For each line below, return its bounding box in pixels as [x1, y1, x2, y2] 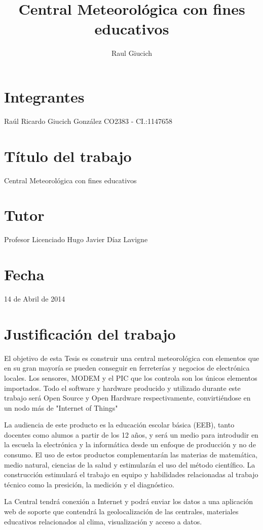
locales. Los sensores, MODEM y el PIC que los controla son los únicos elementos [4, 372, 257, 383]
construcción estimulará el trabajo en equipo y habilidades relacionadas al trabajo [4, 469, 258, 480]
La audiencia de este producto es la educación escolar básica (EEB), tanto [4, 419, 235, 430]
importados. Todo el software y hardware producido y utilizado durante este [4, 382, 241, 393]
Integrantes [4, 86, 85, 107]
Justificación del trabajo [4, 323, 176, 344]
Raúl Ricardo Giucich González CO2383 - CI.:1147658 [4, 115, 172, 126]
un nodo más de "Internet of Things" [4, 402, 118, 413]
